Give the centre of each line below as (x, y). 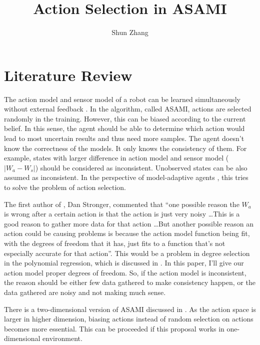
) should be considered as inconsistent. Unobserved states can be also (141, 167)
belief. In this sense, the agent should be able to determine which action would (124, 128)
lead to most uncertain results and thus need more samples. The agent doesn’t (124, 138)
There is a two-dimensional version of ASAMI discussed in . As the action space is (130, 309)
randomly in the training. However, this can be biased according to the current (125, 118)
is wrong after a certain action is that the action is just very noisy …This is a (122, 214)
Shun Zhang (130, 32)
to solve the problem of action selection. (65, 187)
